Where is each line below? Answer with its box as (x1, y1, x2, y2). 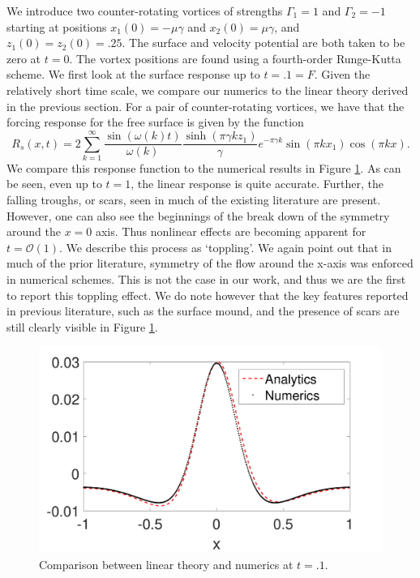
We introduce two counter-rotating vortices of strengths (6, 2, 283, 19)
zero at (6, 49, 41, 66)
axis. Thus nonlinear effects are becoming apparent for (95, 223, 366, 240)
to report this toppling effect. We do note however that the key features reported (6, 286, 409, 303)
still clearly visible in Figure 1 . (6, 318, 158, 335)
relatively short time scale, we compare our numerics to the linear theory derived (6, 81, 409, 98)
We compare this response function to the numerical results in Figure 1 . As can (6, 159, 401, 176)
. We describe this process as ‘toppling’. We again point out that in (58, 238, 392, 255)
